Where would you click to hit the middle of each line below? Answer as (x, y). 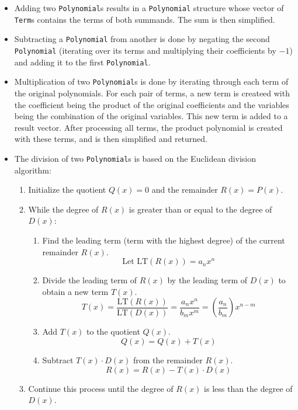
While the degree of (63, 209)
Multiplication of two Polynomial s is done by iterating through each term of (151, 81)
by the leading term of (207, 280)
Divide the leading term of (90, 280)
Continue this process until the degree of (101, 388)
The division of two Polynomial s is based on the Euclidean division (135, 158)
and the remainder (185, 190)
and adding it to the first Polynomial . (82, 62)
